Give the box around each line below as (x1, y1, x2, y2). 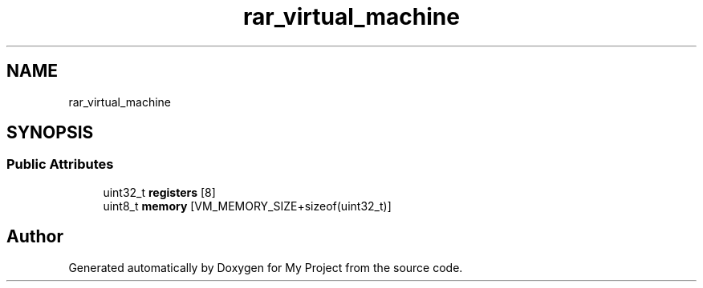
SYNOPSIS (6, 122, 94, 143)
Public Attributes (6, 156, 114, 173)
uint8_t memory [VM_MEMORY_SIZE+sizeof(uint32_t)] (103, 198, 392, 213)
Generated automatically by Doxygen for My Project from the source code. (68, 260, 463, 274)
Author (6, 226, 63, 247)
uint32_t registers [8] (103, 185, 216, 199)
